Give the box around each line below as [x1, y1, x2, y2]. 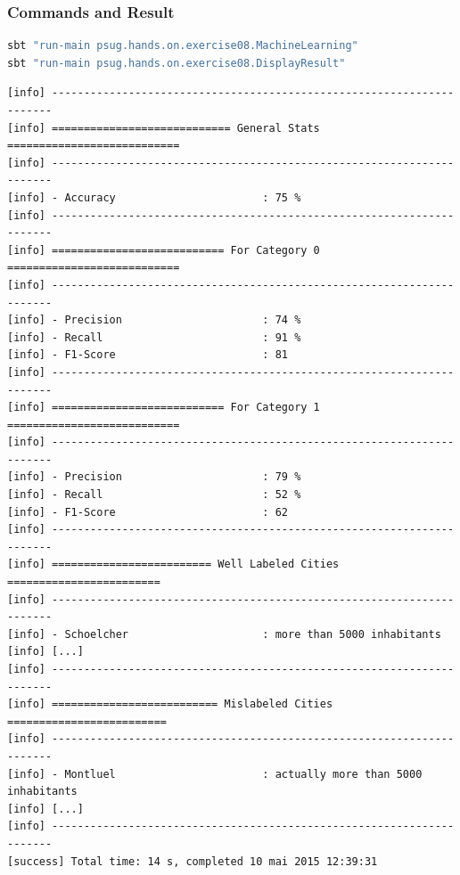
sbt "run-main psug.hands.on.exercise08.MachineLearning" [7, 39, 358, 53]
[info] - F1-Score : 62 [7, 505, 288, 519]
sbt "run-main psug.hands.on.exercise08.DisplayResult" [7, 56, 346, 70]
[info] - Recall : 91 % [7, 331, 301, 344]
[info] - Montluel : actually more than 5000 [7, 767, 423, 781]
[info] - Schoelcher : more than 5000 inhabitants [7, 627, 441, 641]
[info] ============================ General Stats [7, 121, 320, 135]
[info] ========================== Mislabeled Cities [7, 698, 333, 711]
